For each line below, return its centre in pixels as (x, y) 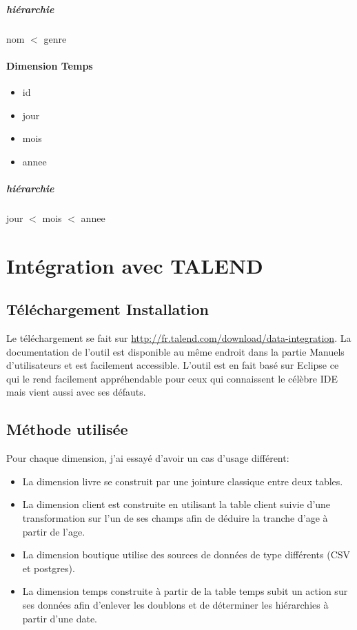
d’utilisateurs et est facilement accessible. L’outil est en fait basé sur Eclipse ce (173, 365)
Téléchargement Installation (108, 309)
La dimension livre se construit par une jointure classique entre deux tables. (183, 481)
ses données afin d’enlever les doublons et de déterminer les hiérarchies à (175, 604)
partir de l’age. (54, 531)
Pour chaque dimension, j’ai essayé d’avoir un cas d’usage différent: (148, 458)
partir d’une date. (60, 618)
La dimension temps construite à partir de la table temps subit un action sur (185, 591)
